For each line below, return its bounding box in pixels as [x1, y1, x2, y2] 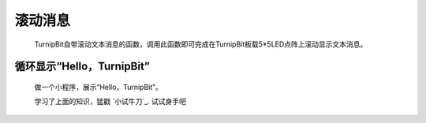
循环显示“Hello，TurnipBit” [14, 60, 150, 73]
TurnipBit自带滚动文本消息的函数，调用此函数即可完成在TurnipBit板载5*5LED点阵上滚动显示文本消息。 [34, 39, 368, 49]
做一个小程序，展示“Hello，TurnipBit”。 [34, 82, 163, 91]
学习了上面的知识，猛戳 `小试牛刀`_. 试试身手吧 [34, 97, 187, 106]
